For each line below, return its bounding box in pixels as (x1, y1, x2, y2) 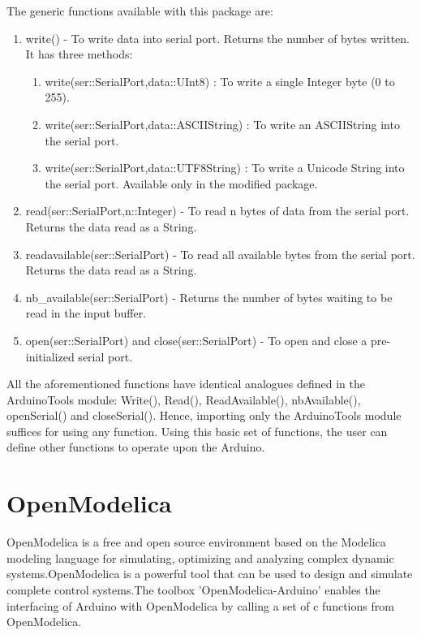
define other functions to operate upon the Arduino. (6, 438, 265, 456)
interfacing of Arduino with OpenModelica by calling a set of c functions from (6, 597, 394, 614)
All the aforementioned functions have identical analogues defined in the (6, 375, 365, 392)
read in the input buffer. (25, 305, 147, 322)
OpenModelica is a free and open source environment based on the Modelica (6, 533, 386, 551)
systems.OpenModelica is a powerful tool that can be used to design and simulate (6, 565, 413, 582)
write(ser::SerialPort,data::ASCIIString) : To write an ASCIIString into (45, 115, 400, 132)
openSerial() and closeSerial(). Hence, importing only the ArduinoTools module (6, 407, 402, 424)
